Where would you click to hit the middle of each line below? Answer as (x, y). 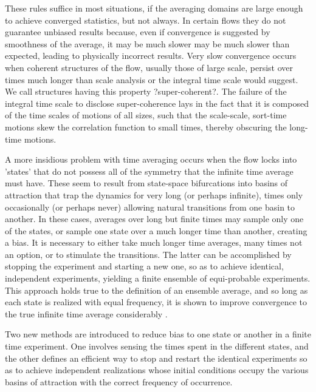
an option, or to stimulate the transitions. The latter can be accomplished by (148, 254)
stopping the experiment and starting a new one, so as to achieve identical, (144, 266)
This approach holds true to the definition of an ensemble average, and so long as (156, 290)
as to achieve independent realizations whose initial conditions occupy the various (157, 370)
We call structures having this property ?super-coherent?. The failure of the (146, 91)
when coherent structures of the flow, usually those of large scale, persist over (149, 67)
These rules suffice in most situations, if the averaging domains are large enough (154, 8)
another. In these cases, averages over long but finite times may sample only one (154, 219)
